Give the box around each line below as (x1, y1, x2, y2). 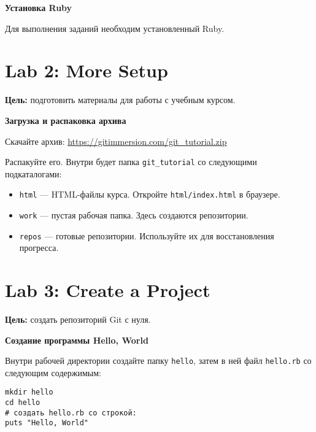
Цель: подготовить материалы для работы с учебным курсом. (5, 93, 236, 106)
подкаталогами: (5, 167, 62, 180)
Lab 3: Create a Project (5, 277, 210, 303)
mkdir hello (5, 388, 53, 397)
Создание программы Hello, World (5, 333, 148, 346)
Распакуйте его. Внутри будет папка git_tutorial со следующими (5, 155, 257, 168)
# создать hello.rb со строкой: (5, 408, 137, 417)
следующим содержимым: (5, 366, 101, 379)
